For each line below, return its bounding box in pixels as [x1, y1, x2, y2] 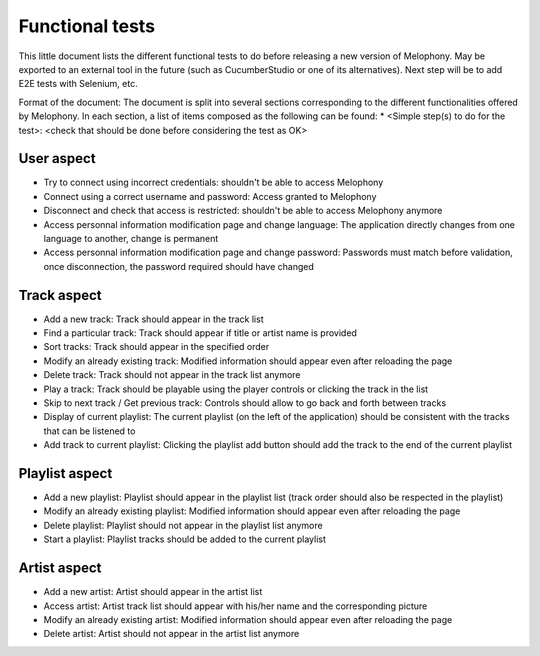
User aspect [18, 150, 96, 167]
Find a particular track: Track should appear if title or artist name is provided [43, 327, 357, 339]
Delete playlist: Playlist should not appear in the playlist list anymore [43, 519, 324, 531]
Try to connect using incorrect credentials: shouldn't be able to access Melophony [43, 176, 384, 189]
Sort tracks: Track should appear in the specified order [43, 341, 270, 353]
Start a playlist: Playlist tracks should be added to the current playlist [43, 533, 327, 545]
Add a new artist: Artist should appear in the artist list [43, 586, 263, 598]
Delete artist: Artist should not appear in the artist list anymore [43, 628, 300, 640]
